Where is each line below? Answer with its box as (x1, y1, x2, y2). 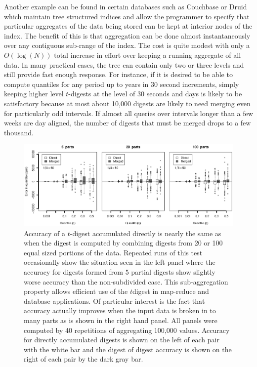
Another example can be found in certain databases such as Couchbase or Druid (4, 1, 247, 11)
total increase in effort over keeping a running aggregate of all (54, 49, 241, 60)
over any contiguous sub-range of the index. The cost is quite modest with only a (4, 40, 250, 50)
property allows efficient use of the (24, 286, 128, 296)
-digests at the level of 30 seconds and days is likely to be (68, 88, 242, 99)
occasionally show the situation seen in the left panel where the (24, 257, 215, 267)
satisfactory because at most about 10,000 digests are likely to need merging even (4, 98, 251, 108)
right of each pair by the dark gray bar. (24, 354, 143, 364)
